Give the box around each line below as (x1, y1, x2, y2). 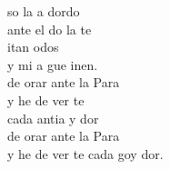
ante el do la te (7, 19, 92, 38)
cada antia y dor (7, 108, 99, 127)
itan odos (7, 37, 59, 56)
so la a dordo (7, 2, 80, 20)
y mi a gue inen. (7, 55, 98, 74)
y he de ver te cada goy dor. (7, 144, 164, 163)
